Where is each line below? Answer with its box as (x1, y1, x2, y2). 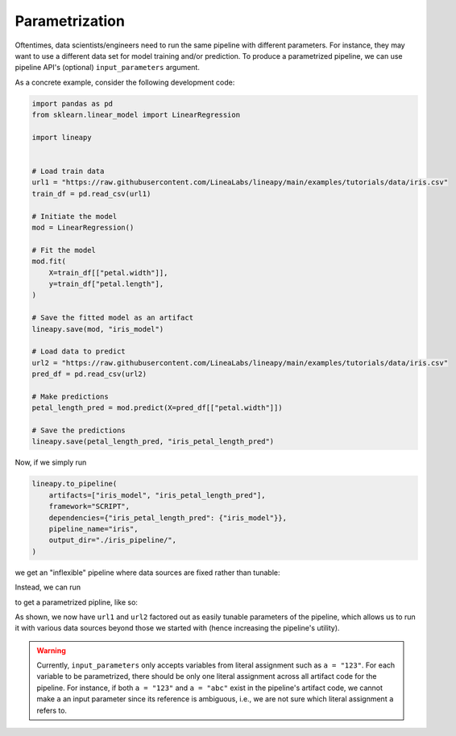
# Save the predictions (31, 426, 126, 435)
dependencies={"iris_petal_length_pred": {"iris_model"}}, (48, 513, 288, 523)
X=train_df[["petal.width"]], (48, 268, 168, 277)
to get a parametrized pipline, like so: (15, 597, 139, 607)
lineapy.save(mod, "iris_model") (31, 325, 164, 333)
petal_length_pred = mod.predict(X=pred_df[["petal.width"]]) (31, 403, 283, 412)
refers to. (36, 705, 68, 715)
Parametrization (15, 12, 125, 30)
